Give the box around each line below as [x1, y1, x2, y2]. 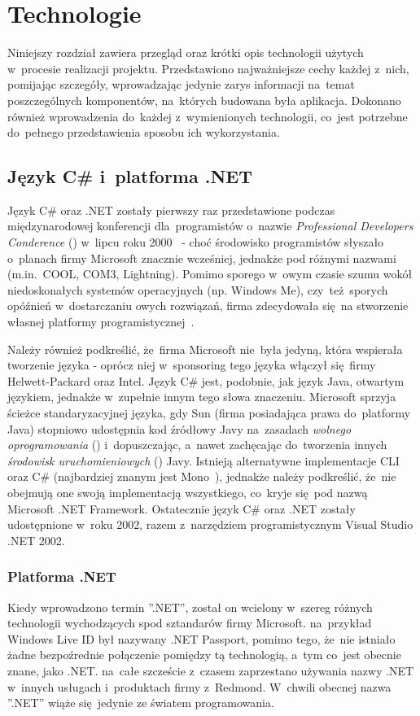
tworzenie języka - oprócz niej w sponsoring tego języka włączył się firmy [7, 356, 376, 373]
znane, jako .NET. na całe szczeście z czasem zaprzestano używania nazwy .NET [7, 661, 414, 679]
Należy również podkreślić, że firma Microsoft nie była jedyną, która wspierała [7, 340, 403, 357]
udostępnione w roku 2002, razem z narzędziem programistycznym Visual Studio [7, 516, 413, 533]
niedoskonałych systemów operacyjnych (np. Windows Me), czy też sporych [7, 281, 388, 298]
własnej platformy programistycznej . [7, 313, 195, 330]
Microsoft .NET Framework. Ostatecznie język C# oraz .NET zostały [7, 500, 356, 517]
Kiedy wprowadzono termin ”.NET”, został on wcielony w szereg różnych [7, 598, 373, 615]
